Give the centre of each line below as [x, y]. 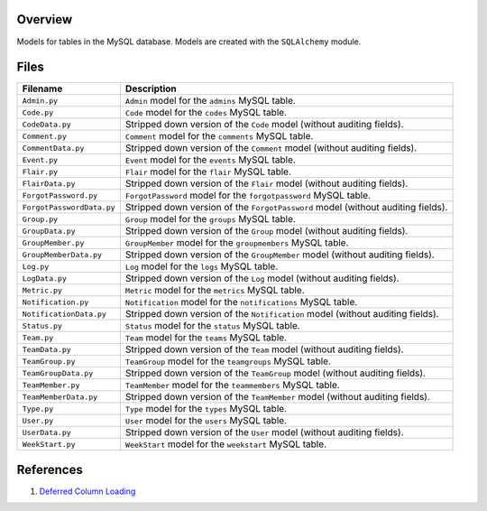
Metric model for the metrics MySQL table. [215, 291]
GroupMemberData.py [62, 254]
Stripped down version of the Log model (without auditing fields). [262, 278]
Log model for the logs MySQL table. [202, 266]
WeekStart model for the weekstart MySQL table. [226, 444]
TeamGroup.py [49, 361]
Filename [42, 88]
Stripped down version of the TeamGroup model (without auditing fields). [275, 373]
